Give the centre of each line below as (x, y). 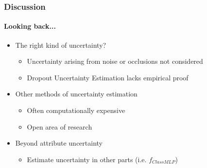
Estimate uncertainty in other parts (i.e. (87, 159)
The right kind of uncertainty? (61, 45)
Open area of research (60, 126)
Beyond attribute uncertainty (59, 143)
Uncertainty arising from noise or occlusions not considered (115, 61)
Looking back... (30, 26)
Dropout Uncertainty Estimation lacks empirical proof (108, 77)
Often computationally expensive (76, 110)
